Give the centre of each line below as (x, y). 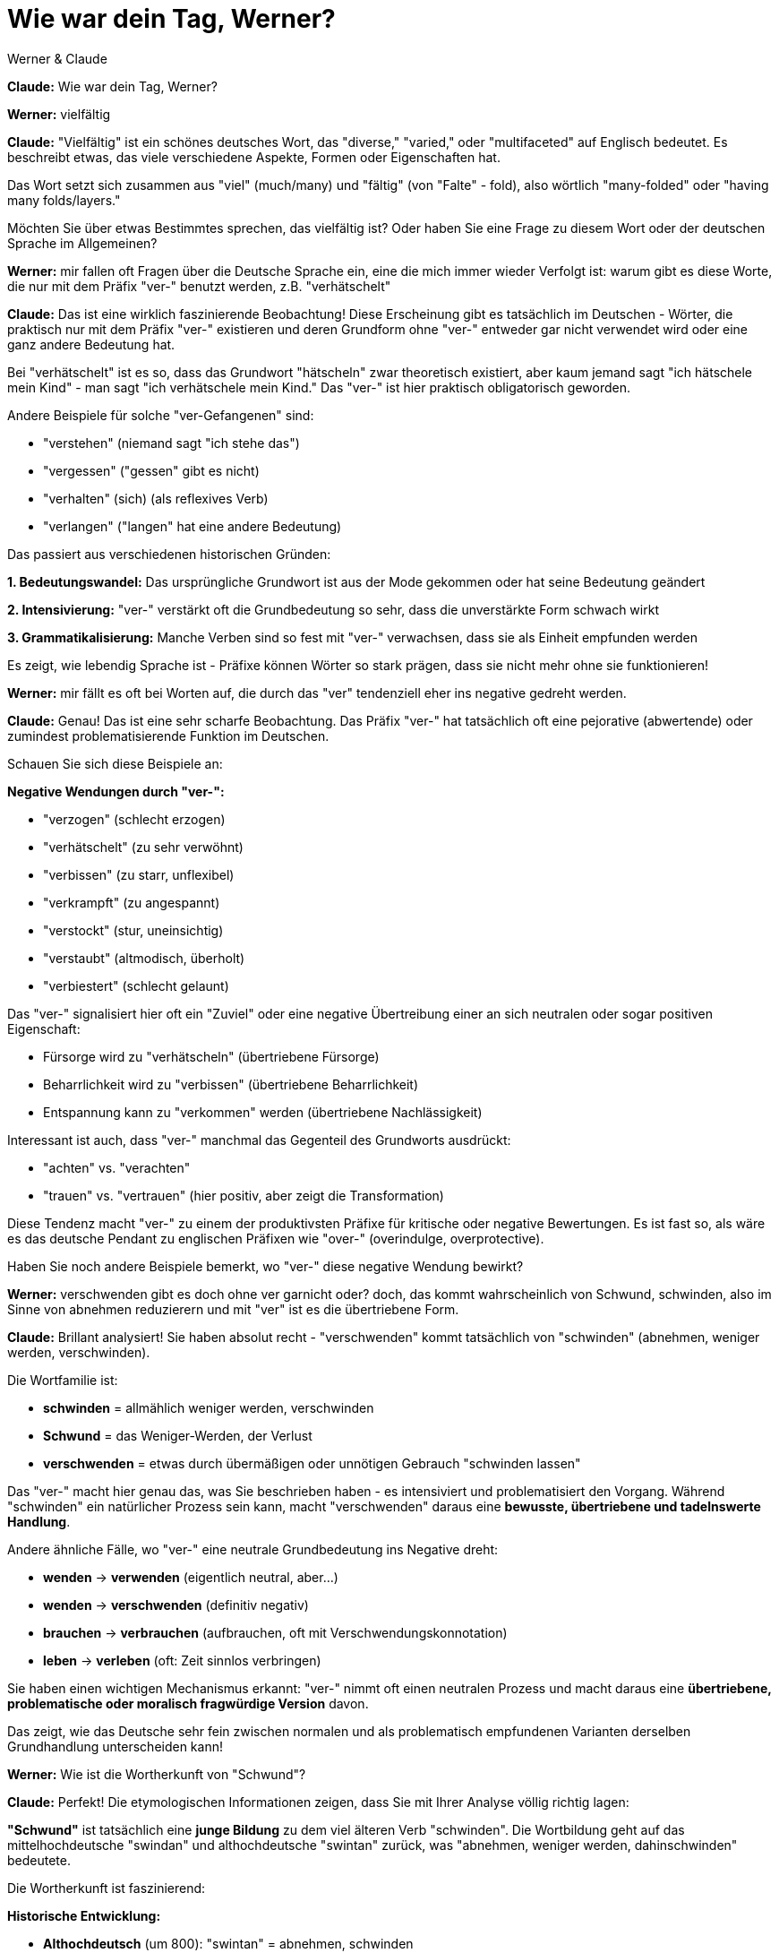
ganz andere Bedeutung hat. (91, 344)
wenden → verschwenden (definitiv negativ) (176, 1605)
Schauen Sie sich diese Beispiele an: (115, 763)
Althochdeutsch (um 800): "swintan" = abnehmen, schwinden (228, 1943)
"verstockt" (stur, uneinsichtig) (133, 930)
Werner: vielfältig (59, 114)
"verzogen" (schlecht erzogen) (134, 819)
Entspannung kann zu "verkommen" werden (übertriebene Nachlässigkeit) (263, 1112)
